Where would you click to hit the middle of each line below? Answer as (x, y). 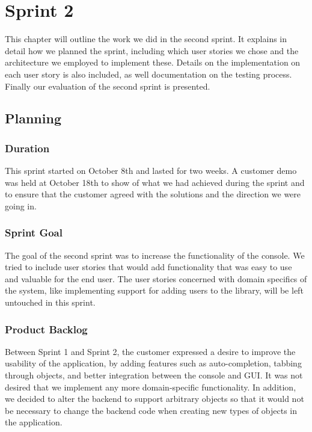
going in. (21, 205)
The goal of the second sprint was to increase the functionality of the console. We (155, 255)
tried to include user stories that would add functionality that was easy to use (148, 267)
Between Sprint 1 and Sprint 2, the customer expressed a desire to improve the (150, 351)
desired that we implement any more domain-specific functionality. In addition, (151, 387)
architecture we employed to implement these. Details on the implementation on (153, 62)
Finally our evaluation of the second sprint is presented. (108, 86)
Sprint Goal (34, 233)
